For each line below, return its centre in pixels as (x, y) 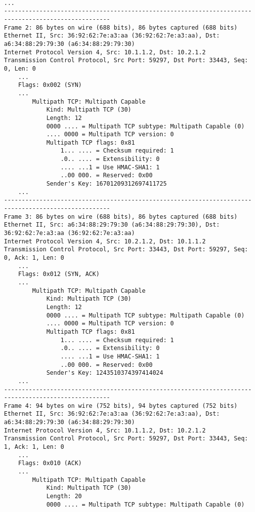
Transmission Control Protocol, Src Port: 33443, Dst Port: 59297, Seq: (126, 250)
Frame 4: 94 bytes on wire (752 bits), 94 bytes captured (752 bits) (121, 406)
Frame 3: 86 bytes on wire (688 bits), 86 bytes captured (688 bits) (121, 217)
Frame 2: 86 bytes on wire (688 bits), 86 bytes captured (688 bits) (121, 27)
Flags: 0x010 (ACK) (50, 463)
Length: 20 (64, 496)
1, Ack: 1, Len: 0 (34, 447)
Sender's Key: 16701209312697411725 (106, 184)
